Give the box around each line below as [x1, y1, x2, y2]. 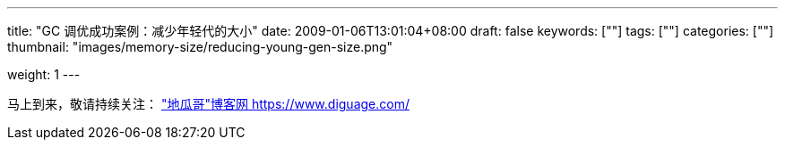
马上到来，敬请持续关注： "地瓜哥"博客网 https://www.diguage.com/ [7, 96, 410, 111]
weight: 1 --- [7, 67, 81, 82]
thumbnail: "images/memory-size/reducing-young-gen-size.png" [7, 39, 393, 54]
